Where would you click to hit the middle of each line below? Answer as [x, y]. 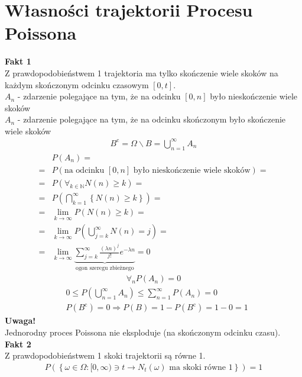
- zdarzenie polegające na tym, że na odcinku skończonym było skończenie [152, 119]
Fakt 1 [18, 61]
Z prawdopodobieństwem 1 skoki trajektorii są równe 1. [105, 355]
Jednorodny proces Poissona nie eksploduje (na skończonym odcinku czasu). [143, 332]
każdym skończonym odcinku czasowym [77, 84]
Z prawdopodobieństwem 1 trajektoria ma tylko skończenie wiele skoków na [142, 72]
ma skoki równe [198, 367]
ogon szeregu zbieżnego [105, 268]
